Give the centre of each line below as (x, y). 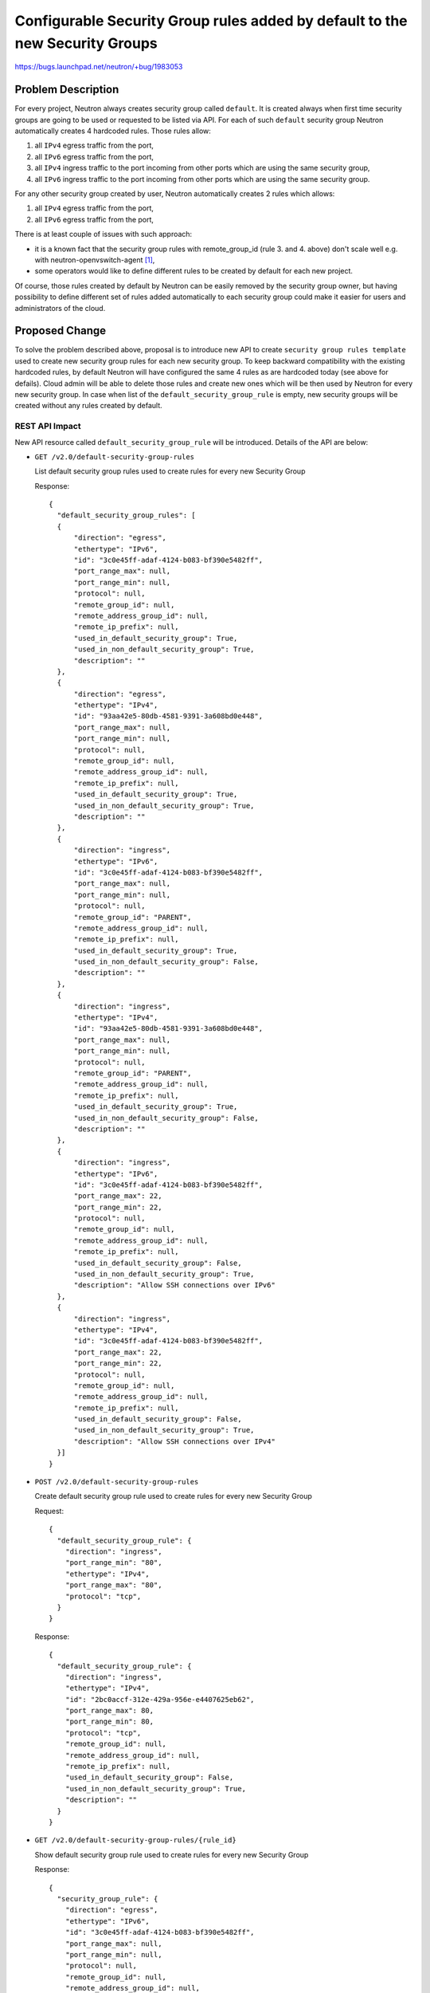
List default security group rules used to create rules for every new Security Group (170, 471)
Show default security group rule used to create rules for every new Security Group (172, 1854)
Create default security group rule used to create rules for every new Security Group (173, 1496)
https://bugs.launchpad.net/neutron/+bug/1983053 (99, 67)
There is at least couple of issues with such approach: (104, 234)
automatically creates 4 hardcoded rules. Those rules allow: (113, 131)
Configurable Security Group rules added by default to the (211, 21)
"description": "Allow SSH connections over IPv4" (175, 1441)
